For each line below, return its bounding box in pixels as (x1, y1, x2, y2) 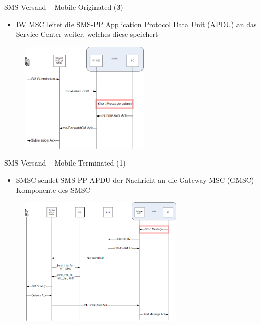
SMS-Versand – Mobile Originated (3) (4, 2, 123, 12)
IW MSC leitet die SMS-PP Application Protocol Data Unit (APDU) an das (16, 18, 257, 29)
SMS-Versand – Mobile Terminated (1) (4, 157, 126, 168)
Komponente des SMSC (16, 184, 90, 195)
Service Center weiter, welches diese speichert (16, 29, 158, 39)
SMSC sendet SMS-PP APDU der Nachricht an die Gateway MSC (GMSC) (16, 174, 254, 185)
